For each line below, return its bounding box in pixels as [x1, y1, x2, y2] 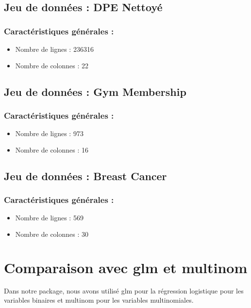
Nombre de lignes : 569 [15, 213, 84, 223]
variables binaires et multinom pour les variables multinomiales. [4, 295, 194, 305]
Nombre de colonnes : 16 [15, 144, 89, 154]
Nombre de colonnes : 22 [15, 60, 89, 70]
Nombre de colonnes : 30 [15, 229, 89, 239]
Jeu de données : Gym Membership [4, 84, 186, 99]
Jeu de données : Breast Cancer [4, 168, 167, 183]
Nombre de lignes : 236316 [15, 44, 94, 54]
